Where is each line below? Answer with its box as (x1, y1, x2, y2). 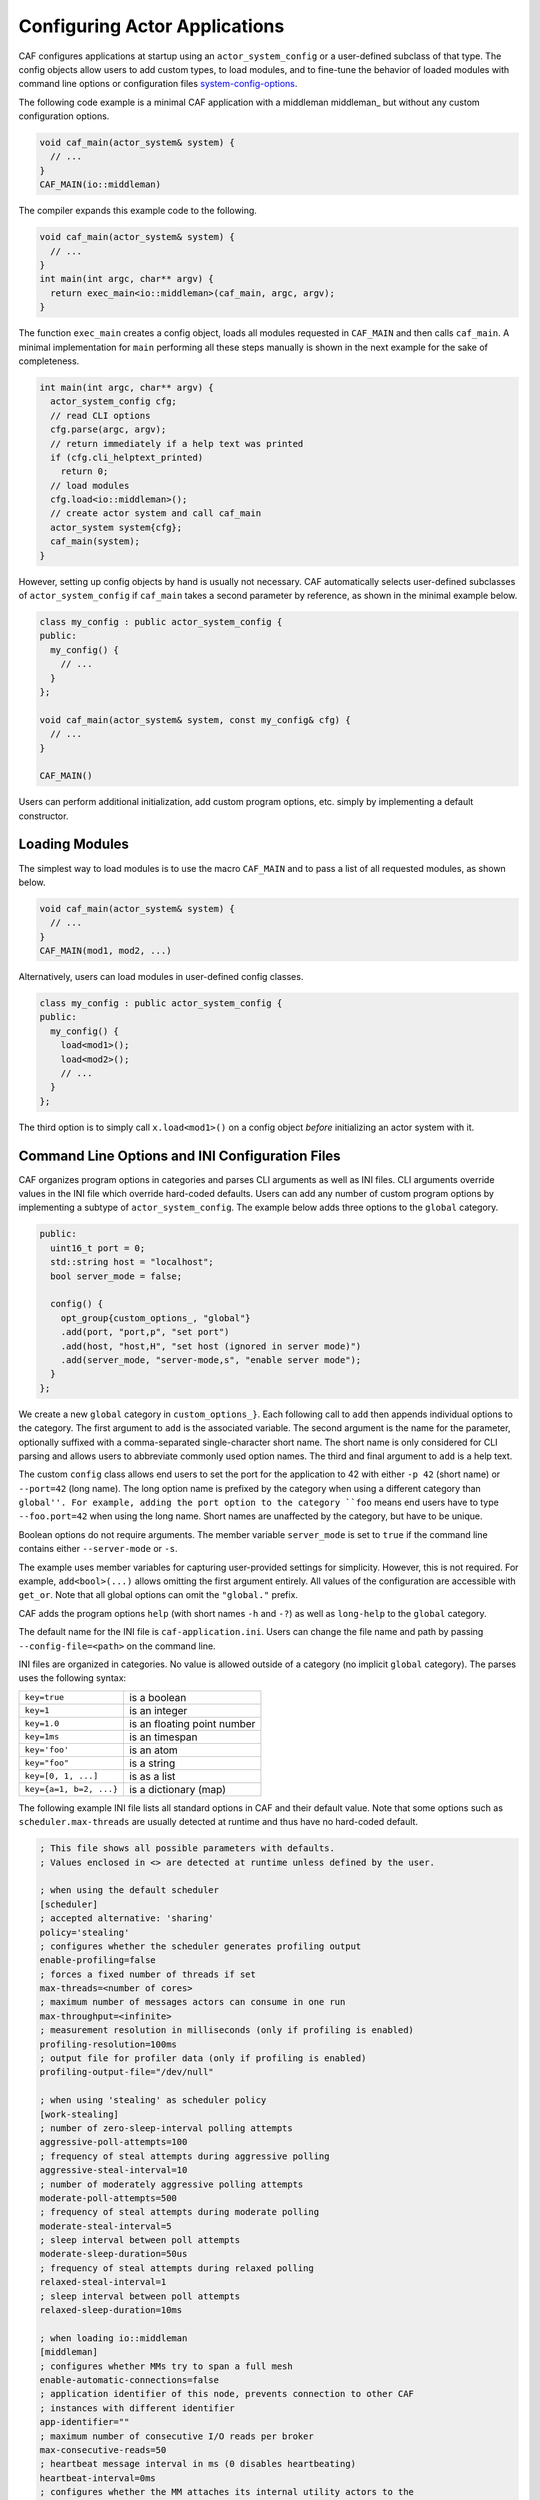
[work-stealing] (39, 2108, 120, 2120)
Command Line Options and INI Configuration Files (18, 1147, 341, 1164)
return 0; (60, 466, 109, 477)
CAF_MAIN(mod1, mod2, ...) (39, 945, 172, 957)
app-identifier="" (39, 2416, 130, 2428)
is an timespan (128, 1730, 198, 1744)
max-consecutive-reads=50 (39, 2444, 167, 2455)
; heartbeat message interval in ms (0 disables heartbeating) (39, 2458, 357, 2470)
